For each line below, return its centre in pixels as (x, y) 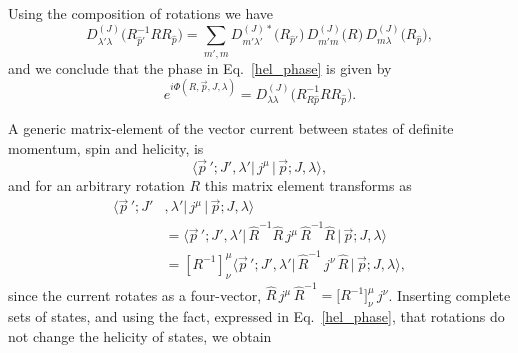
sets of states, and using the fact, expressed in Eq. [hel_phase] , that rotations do (256, 316)
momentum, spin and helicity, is (106, 147)
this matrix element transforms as (308, 184)
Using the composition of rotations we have (141, 13)
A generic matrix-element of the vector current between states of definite (231, 128)
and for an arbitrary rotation (96, 184)
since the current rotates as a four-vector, (135, 294)
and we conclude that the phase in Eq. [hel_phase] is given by (200, 67)
